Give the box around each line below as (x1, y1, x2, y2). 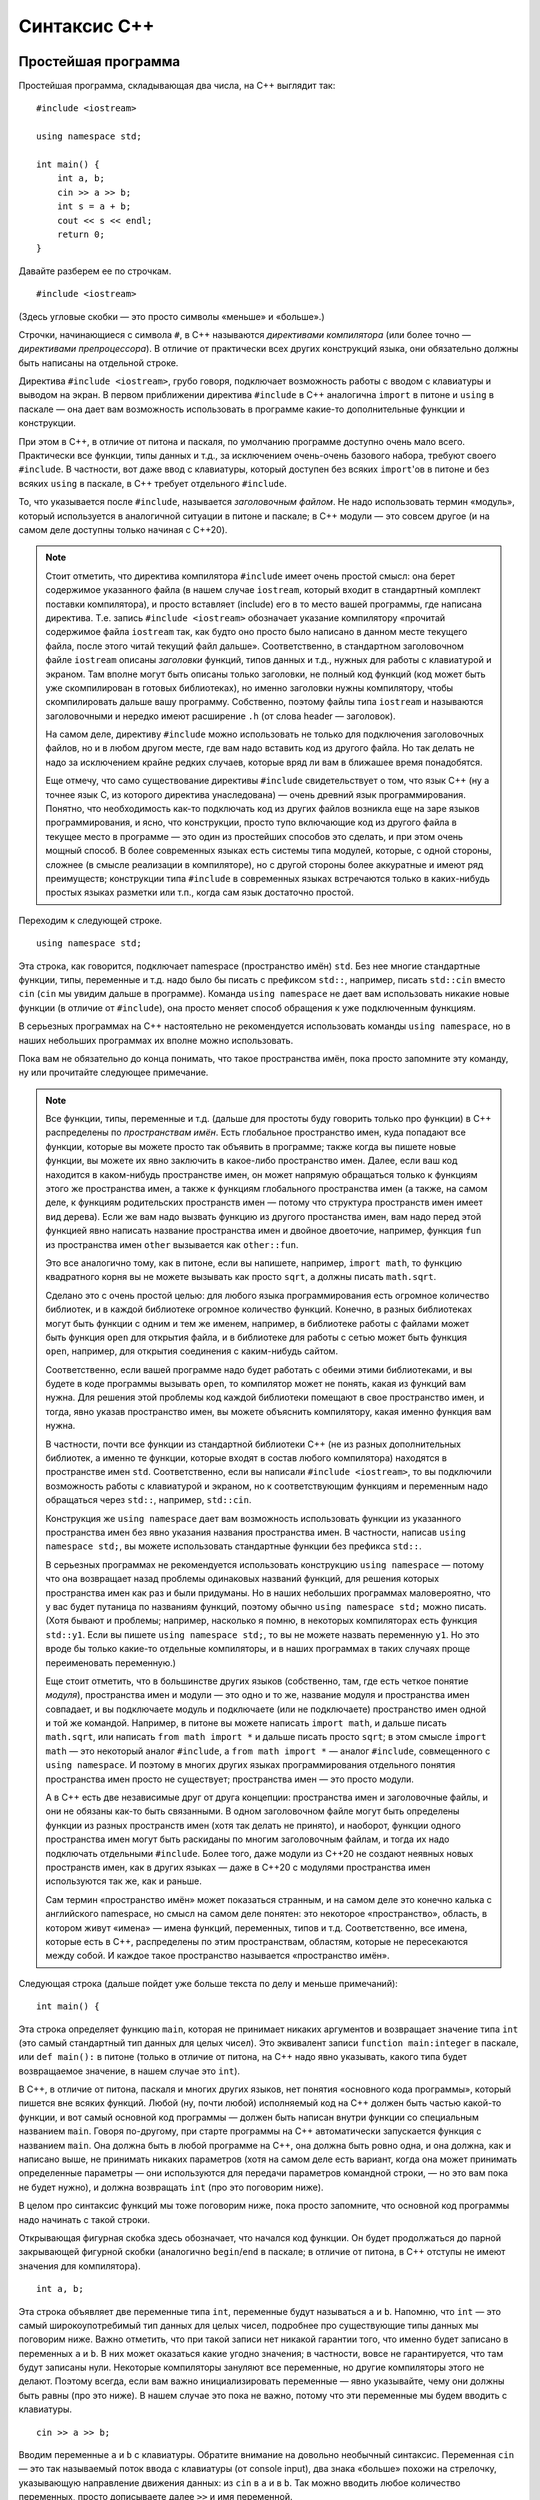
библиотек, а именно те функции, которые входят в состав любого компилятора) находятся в (45, 1452, 447, 1464)
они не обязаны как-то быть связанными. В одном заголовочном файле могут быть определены (45, 1805, 460, 1817)
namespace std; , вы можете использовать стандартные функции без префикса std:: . (45, 1540, 422, 1552)
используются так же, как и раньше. (45, 1875, 202, 1887)
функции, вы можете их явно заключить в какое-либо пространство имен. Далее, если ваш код (45, 1155, 458, 1167)
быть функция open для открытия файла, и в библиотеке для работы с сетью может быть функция (45, 1331, 468, 1343)
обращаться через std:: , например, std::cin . (45, 1494, 252, 1506)
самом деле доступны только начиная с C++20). (18, 524, 228, 535)
